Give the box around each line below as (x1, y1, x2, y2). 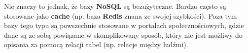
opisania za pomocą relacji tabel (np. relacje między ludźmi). (4, 39, 188, 50)
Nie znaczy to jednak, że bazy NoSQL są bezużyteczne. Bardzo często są (4, 1, 226, 11)
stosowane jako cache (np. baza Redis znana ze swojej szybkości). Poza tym (4, 10, 237, 21)
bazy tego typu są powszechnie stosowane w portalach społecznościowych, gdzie (4, 20, 244, 30)
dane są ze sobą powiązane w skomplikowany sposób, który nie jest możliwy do (4, 29, 243, 40)
